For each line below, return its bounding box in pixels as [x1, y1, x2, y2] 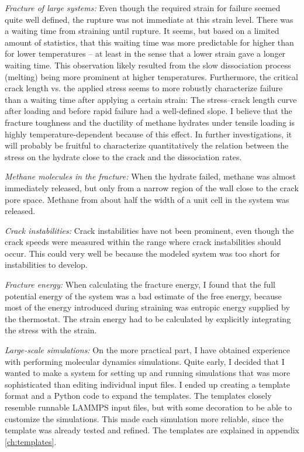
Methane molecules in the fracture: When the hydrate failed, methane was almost [5, 170, 296, 182]
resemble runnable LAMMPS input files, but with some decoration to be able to [5, 401, 292, 413]
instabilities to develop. [5, 258, 88, 271]
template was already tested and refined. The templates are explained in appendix [5, 424, 299, 436]
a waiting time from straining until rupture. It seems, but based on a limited [5, 25, 279, 37]
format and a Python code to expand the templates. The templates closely [5, 389, 272, 402]
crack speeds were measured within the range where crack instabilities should [5, 236, 281, 248]
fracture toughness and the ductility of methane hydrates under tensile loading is [5, 116, 295, 128]
